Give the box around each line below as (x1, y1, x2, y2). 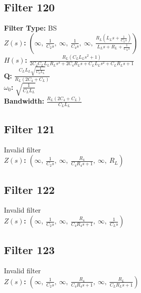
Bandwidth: (4, 96, 44, 106)
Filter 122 (4, 182, 55, 197)
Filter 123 (4, 242, 55, 257)
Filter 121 (4, 121, 55, 136)
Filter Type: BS (4, 23, 57, 33)
